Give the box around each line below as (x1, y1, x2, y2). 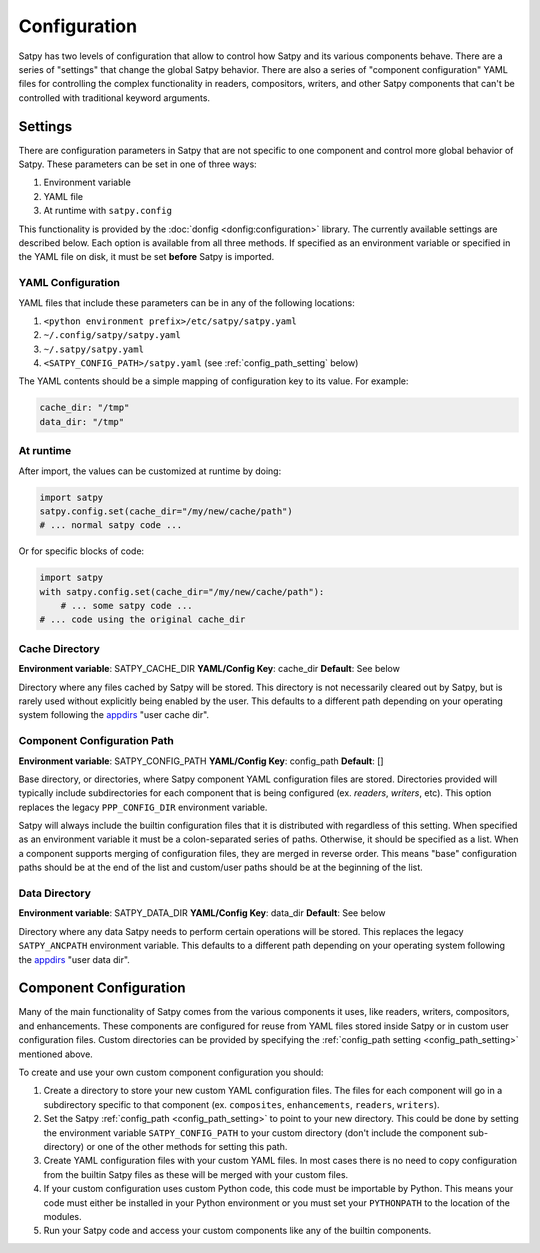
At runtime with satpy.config (43, 205, 172, 217)
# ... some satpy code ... (60, 600, 194, 612)
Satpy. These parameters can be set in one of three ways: (18, 158, 257, 170)
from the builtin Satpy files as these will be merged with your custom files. (43, 1168, 349, 1180)
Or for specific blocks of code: (18, 545, 145, 557)
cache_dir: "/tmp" (39, 402, 130, 414)
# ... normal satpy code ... (39, 520, 183, 531)
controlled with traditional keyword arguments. (18, 91, 210, 104)
